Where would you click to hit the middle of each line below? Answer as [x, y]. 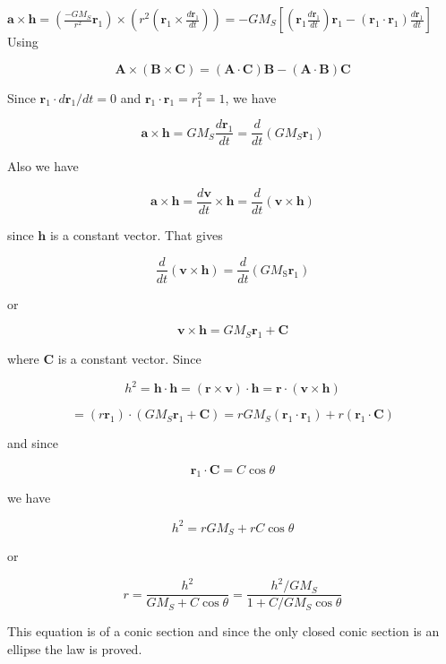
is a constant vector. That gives [136, 234]
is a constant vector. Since [129, 358]
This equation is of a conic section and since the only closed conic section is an [223, 631]
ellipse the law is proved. [75, 648]
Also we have [43, 166]
